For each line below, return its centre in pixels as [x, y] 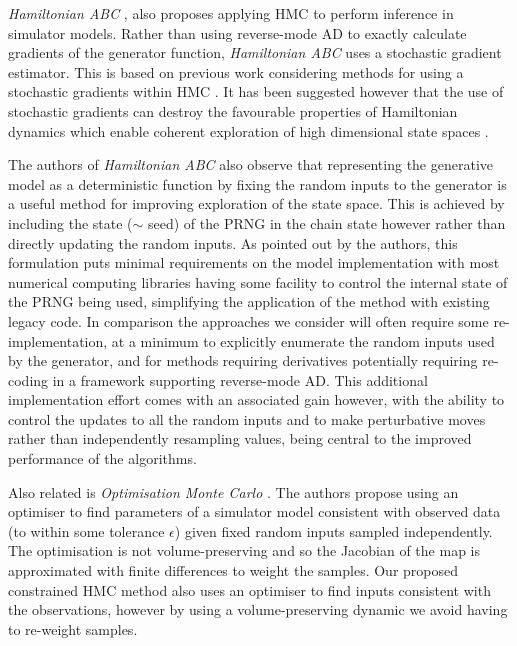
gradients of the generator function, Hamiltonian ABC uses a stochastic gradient [255, 52]
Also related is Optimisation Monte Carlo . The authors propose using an [233, 491]
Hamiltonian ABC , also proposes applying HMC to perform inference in [231, 13]
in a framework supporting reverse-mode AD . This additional [240, 379]
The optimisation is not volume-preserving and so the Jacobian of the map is [244, 550]
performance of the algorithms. [102, 458]
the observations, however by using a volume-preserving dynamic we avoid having [258, 609]
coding [28, 379]
